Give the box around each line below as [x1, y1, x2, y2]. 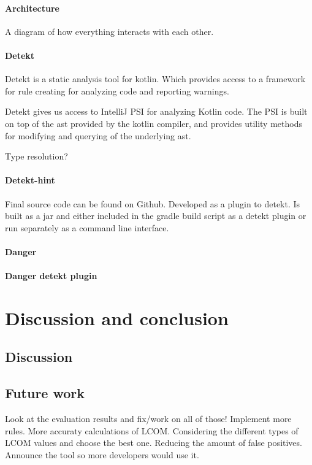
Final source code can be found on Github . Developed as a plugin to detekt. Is [5, 197, 300, 210]
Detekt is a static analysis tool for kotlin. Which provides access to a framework [5, 72, 306, 85]
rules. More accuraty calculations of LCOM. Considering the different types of [5, 424, 299, 437]
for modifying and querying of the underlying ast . [5, 129, 191, 142]
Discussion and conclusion [5, 305, 229, 330]
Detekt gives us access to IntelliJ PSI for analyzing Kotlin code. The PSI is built [5, 105, 308, 118]
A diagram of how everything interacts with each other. [5, 25, 214, 37]
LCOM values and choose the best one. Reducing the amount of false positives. [5, 436, 302, 449]
